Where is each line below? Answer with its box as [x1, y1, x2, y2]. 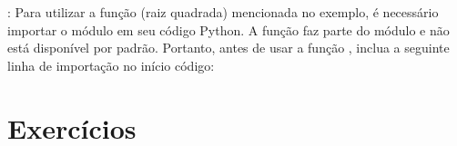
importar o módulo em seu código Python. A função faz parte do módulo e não [7, 20, 450, 39]
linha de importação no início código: [7, 55, 215, 74]
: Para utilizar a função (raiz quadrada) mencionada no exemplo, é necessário [7, 3, 439, 21]
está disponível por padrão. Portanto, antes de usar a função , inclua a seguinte [7, 38, 450, 57]
